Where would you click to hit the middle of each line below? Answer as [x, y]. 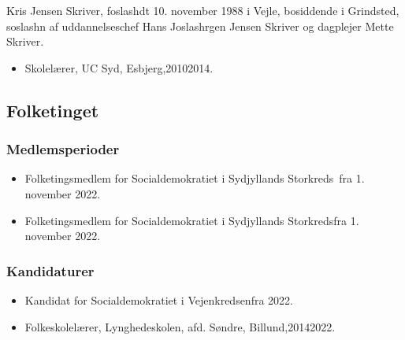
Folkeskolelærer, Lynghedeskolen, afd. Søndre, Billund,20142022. [180, 326]
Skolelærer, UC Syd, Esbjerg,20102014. [119, 67]
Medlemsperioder [63, 149]
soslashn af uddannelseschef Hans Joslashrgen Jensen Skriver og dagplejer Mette [200, 26]
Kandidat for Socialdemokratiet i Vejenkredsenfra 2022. [159, 299]
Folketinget [53, 110]
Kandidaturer [50, 270]
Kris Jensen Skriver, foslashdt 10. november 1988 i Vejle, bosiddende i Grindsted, [203, 10]
